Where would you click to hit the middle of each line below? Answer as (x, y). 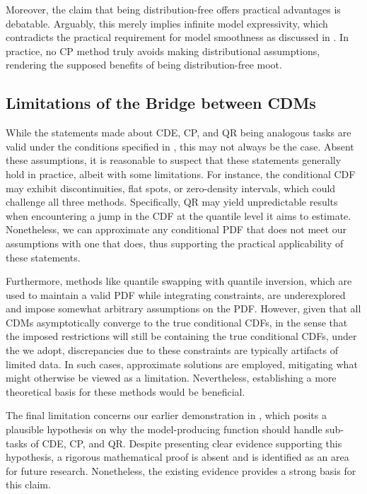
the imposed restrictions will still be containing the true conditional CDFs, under (181, 336)
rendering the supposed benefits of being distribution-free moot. (144, 65)
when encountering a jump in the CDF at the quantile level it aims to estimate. (179, 215)
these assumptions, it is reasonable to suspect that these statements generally (174, 160)
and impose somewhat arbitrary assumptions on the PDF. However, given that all (183, 308)
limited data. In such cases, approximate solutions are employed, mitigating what (182, 364)
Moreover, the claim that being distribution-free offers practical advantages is (173, 9)
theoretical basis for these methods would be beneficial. (126, 391)
